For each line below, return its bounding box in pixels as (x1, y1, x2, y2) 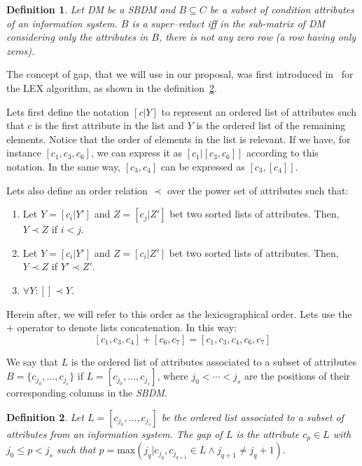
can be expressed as (160, 159, 245, 173)
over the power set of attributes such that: (167, 182, 349, 197)
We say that (6, 354, 58, 368)
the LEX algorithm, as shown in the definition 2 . (6, 80, 217, 95)
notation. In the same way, (6, 159, 121, 173)
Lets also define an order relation (6, 182, 148, 197)
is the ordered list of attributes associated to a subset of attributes (71, 354, 356, 368)
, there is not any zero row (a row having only (158, 29, 356, 44)
